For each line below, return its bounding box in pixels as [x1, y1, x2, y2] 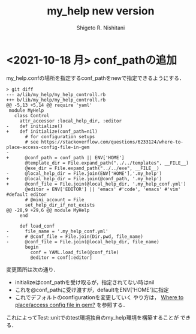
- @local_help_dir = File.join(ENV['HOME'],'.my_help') [6, 170, 162, 177]
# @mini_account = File [25, 196, 85, 202]
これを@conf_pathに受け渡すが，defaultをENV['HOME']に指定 [14, 286, 169, 293]
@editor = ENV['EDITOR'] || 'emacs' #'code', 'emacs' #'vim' [25, 186, 181, 192]
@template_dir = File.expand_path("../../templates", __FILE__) [25, 160, 189, 166]
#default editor [6, 191, 47, 198]
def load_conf [19, 223, 55, 229]
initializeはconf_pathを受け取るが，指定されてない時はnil [14, 278, 155, 286]
